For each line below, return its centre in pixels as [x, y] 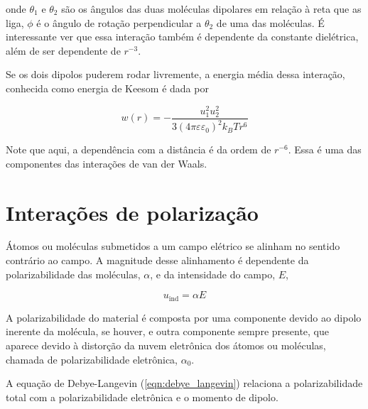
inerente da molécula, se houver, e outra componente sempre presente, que [167, 331]
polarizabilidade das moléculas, [73, 274]
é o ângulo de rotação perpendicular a [119, 22]
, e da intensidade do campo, [213, 274]
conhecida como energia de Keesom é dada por [107, 88]
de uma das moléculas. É [270, 22]
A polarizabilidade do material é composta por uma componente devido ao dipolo [184, 317]
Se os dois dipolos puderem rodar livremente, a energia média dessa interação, [175, 74]
